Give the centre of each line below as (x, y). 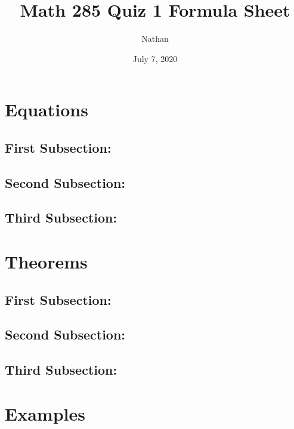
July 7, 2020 (155, 58)
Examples (45, 413)
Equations (47, 109)
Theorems (46, 262)
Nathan (155, 38)
